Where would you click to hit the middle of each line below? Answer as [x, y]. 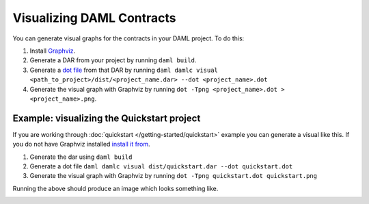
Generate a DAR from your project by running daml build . [113, 60]
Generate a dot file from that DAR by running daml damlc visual [124, 70]
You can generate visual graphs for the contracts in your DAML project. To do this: [128, 38]
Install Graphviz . [52, 51]
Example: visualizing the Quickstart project [107, 118]
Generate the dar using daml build [81, 157]
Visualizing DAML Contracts [94, 18]
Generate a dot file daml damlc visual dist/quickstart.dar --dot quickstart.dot [161, 166]
